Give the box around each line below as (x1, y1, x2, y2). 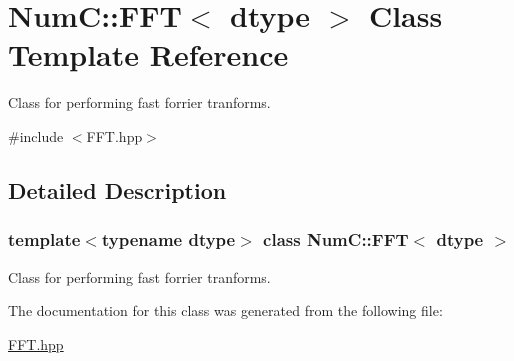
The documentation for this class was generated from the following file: (8, 300, 443, 321)
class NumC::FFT (263, 227, 409, 252)
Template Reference (8, 34, 289, 75)
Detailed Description (8, 174, 227, 205)
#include (8, 125, 64, 146)
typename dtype (101, 227, 236, 252)
